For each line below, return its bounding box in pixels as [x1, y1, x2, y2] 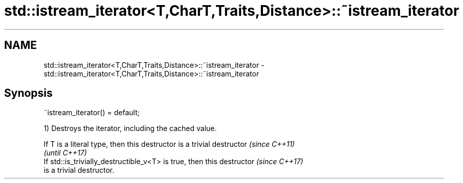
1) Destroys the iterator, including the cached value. [43, 124, 217, 133]
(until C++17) [43, 148, 87, 158]
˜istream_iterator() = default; [43, 108, 140, 117]
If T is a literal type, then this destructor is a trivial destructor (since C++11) [43, 140, 295, 149]
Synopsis [4, 87, 53, 100]
